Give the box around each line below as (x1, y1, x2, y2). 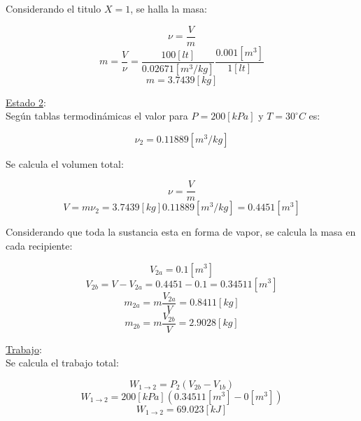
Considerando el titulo (6, 1, 101, 15)
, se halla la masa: (130, 1, 207, 15)
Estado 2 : (6, 94, 46, 109)
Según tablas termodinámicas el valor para (6, 108, 188, 123)
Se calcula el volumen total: (6, 156, 124, 171)
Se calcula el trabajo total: (6, 355, 119, 370)
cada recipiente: (6, 238, 73, 252)
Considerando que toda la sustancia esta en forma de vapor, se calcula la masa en (6, 224, 356, 239)
